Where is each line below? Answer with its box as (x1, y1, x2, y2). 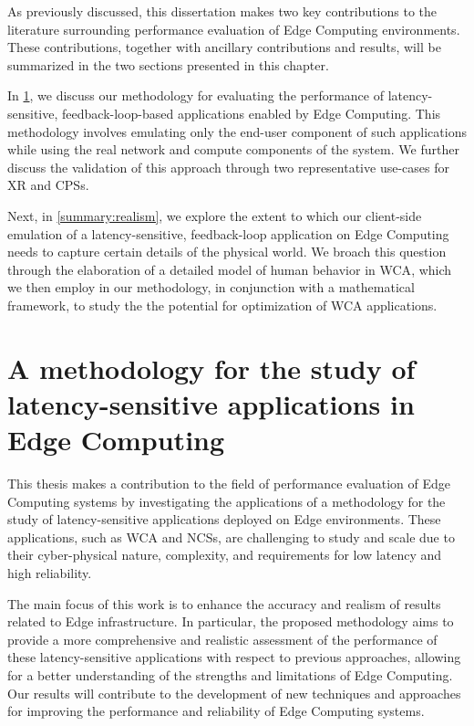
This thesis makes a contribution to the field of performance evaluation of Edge (7, 474, 450, 492)
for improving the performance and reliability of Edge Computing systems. (7, 701, 425, 721)
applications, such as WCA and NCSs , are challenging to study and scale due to (7, 527, 455, 546)
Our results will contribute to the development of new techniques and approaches (7, 683, 461, 702)
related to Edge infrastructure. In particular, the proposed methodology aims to (7, 612, 454, 631)
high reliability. (7, 563, 92, 582)
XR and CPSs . (7, 175, 89, 195)
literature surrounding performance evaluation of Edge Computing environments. (7, 19, 460, 38)
